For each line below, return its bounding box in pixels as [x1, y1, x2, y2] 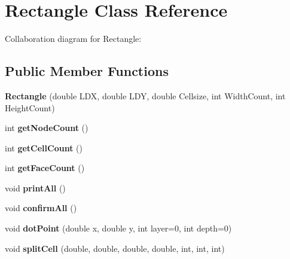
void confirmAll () [5, 202, 77, 214]
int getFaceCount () [5, 162, 85, 174]
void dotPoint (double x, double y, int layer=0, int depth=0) [5, 222, 232, 234]
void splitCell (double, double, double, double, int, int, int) [5, 242, 225, 254]
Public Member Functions [5, 62, 169, 80]
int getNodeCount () [5, 121, 88, 134]
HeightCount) [5, 101, 55, 114]
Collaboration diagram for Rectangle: [5, 32, 142, 45]
